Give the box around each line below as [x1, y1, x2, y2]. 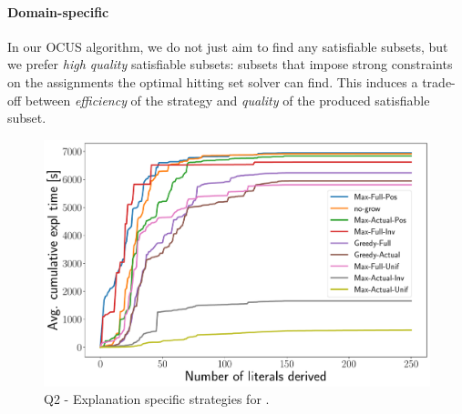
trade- [422, 72, 456, 91]
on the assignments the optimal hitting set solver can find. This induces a [7, 72, 418, 91]
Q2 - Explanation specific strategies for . [44, 389, 270, 409]
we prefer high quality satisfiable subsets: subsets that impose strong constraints [7, 55, 453, 74]
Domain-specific [7, 2, 109, 21]
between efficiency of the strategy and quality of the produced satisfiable [25, 90, 430, 109]
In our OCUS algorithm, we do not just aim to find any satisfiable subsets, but [7, 36, 448, 56]
